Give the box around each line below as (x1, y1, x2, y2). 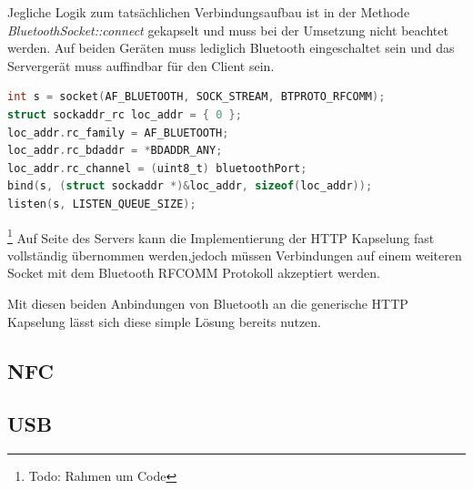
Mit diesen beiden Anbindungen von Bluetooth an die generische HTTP (7, 293, 408, 312)
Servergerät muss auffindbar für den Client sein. (7, 56, 275, 75)
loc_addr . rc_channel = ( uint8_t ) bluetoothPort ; (7, 161, 307, 175)
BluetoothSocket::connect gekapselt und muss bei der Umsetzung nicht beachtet (7, 20, 448, 39)
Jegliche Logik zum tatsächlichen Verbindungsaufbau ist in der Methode (7, 3, 410, 21)
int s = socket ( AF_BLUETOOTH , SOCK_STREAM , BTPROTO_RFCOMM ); (7, 90, 386, 104)
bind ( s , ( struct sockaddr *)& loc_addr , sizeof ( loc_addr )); (7, 179, 373, 193)
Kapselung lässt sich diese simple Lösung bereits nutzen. (7, 311, 321, 331)
